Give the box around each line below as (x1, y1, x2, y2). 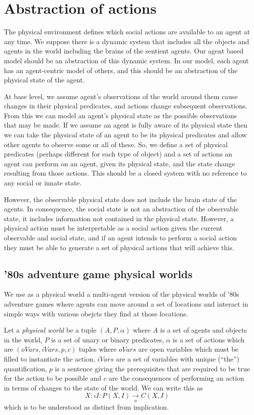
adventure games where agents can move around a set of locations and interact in (4, 298, 248, 309)
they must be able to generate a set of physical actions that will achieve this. (4, 242, 234, 252)
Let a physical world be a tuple (4, 325, 96, 335)
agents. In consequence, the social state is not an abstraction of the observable (4, 204, 239, 214)
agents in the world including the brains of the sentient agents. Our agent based (4, 46, 244, 56)
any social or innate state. (4, 178, 82, 188)
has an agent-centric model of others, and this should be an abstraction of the (4, 65, 238, 75)
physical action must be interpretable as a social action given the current (4, 223, 223, 233)
